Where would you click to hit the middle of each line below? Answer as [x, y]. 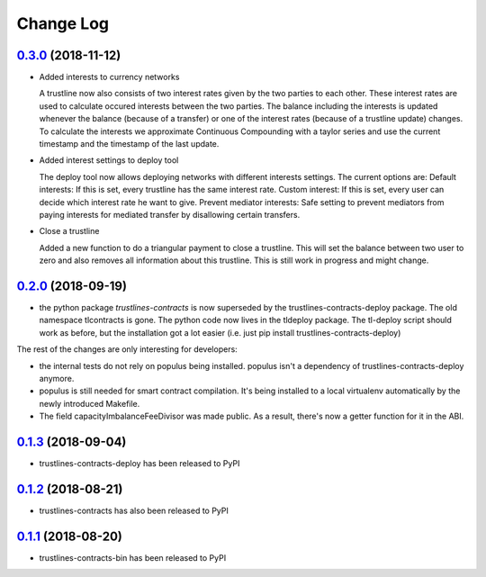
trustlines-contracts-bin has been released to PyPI [133, 557]
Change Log [63, 23]
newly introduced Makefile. [90, 403]
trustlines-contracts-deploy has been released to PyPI [139, 464]
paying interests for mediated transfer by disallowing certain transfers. [170, 214]
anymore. [57, 379]
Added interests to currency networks [109, 77]
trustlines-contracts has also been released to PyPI [134, 510]
